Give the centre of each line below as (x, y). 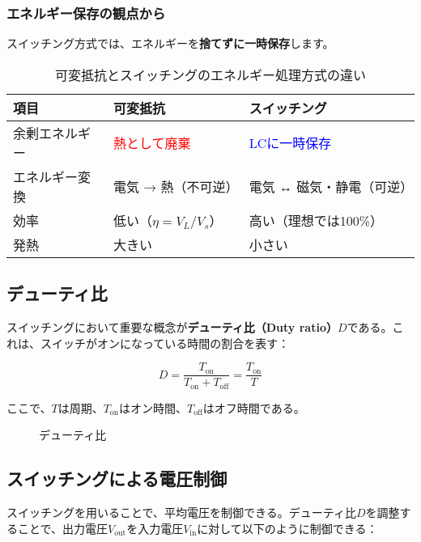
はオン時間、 (153, 407)
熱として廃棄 (152, 142)
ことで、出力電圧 (63, 528)
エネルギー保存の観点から (86, 13)
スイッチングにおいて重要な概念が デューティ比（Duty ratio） (172, 327)
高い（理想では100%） (316, 220)
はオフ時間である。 (254, 407)
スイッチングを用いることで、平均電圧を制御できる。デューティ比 (181, 512)
